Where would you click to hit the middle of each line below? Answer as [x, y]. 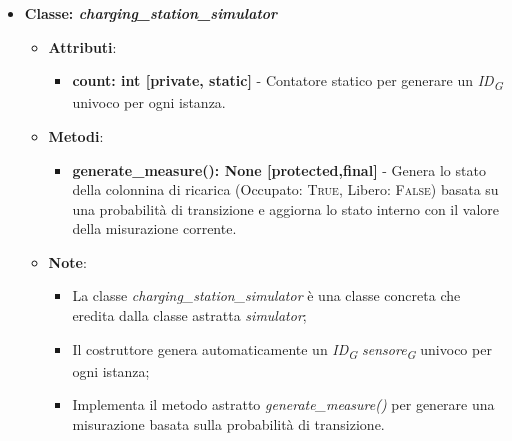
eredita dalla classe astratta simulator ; [189, 315]
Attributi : [82, 46]
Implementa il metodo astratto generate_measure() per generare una [283, 404]
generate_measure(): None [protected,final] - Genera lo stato [279, 169]
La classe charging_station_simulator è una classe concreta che [266, 295]
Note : [67, 261]
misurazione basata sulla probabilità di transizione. [228, 423]
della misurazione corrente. [154, 228]
